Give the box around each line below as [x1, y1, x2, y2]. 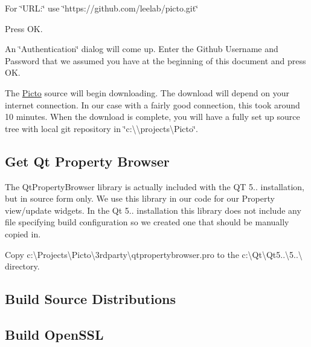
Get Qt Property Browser [5, 151, 170, 170]
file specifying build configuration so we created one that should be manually [5, 216, 289, 228]
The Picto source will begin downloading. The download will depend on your [5, 86, 289, 99]
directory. [5, 260, 40, 273]
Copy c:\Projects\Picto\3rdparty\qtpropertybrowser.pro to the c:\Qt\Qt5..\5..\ [5, 248, 303, 260]
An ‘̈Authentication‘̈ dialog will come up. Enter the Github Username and [5, 42, 278, 55]
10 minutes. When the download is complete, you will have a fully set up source [5, 110, 300, 123]
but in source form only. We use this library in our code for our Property [5, 192, 275, 205]
